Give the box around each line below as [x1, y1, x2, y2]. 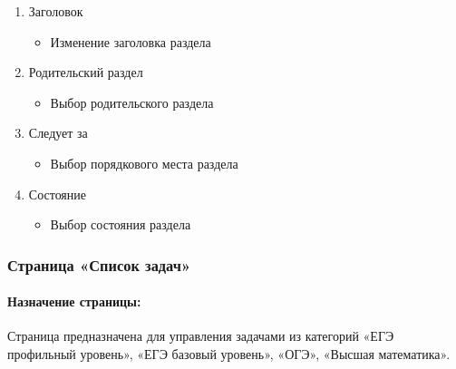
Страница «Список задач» [7, 253, 191, 276]
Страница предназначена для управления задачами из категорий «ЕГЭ [7, 326, 394, 345]
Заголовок [28, 2, 83, 20]
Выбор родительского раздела [50, 92, 214, 112]
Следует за [28, 123, 88, 142]
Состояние [28, 184, 87, 203]
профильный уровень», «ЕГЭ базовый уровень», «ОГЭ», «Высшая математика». [7, 344, 451, 363]
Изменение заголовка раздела [50, 32, 211, 51]
